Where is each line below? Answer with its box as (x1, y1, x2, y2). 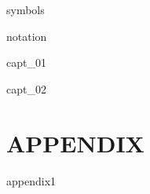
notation (6, 27, 47, 44)
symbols (6, 2, 45, 17)
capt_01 (6, 54, 46, 71)
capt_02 (6, 80, 46, 97)
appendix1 (6, 172, 57, 189)
